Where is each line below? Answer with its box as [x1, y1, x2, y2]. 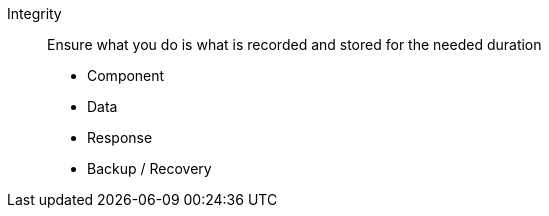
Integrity [7, 5, 62, 22]
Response [87, 129, 153, 146]
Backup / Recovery [87, 160, 212, 177]
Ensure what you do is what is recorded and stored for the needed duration [47, 36, 542, 53]
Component [87, 67, 165, 84]
